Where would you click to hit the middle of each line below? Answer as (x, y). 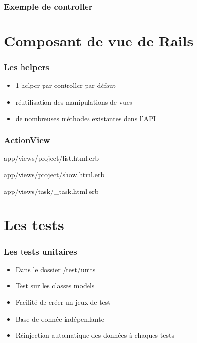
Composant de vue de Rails (99, 41)
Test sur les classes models (55, 286)
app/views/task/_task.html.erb (51, 191)
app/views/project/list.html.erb (51, 158)
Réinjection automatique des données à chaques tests (95, 335)
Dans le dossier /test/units (55, 269)
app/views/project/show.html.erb (54, 175)
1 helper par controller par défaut (66, 85)
